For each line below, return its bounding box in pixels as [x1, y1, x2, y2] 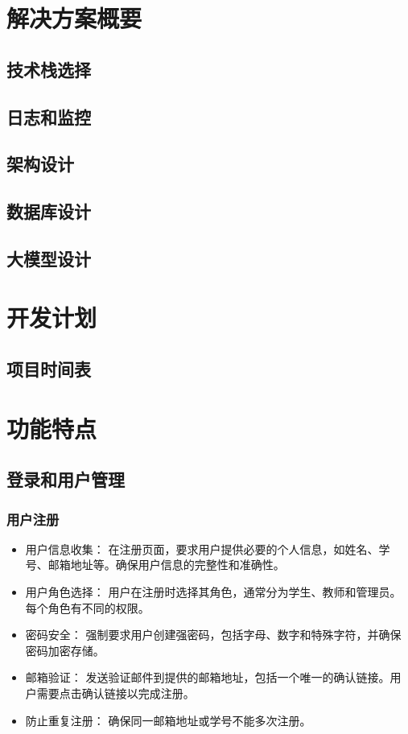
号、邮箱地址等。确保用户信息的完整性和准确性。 [25, 556, 285, 573]
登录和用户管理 [6, 467, 125, 492]
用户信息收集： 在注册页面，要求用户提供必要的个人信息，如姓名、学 [25, 540, 390, 557]
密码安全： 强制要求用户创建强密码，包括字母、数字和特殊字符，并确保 [25, 626, 402, 643]
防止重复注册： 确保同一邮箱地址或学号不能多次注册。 [25, 711, 311, 728]
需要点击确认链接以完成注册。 [36, 684, 195, 701]
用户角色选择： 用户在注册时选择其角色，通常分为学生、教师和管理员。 [25, 583, 402, 600]
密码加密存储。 [25, 641, 105, 658]
